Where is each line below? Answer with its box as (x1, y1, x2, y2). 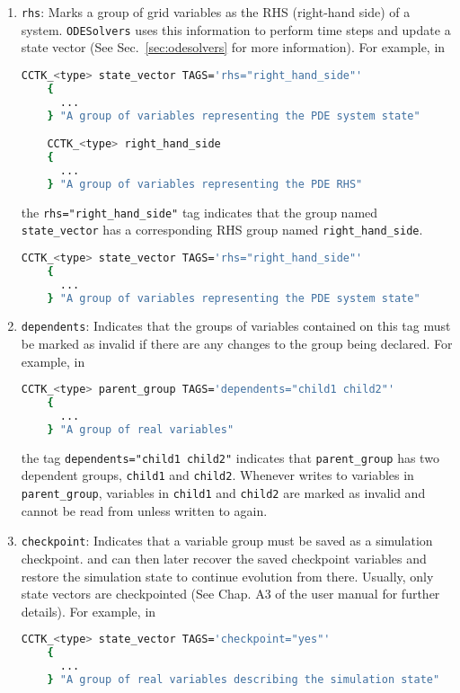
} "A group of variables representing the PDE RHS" (47, 177, 363, 191)
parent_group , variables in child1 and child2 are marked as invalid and (21, 484, 426, 502)
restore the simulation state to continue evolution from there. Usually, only (21, 566, 434, 585)
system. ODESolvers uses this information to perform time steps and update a (21, 20, 451, 39)
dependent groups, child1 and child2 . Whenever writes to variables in (21, 466, 414, 484)
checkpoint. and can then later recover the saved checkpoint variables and (21, 548, 427, 567)
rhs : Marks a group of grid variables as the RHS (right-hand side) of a (21, 3, 411, 21)
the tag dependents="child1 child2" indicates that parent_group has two (21, 448, 439, 466)
